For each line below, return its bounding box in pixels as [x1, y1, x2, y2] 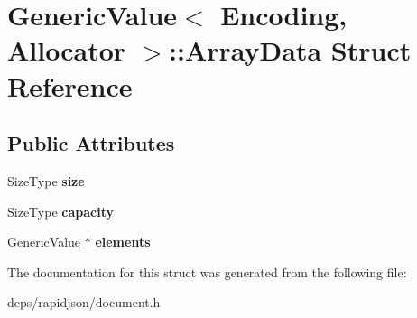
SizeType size [7, 171, 85, 190]
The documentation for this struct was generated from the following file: [7, 262, 407, 281]
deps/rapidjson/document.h [7, 293, 161, 312]
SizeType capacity [7, 201, 114, 220]
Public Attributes [7, 129, 175, 157]
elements [95, 232, 151, 251]
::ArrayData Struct [169, 32, 412, 69]
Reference [7, 67, 133, 104]
